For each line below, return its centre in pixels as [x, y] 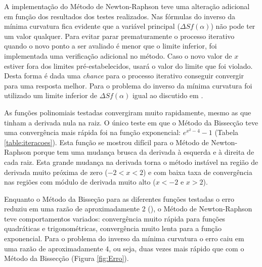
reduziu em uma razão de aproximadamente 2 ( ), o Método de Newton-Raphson [128, 209]
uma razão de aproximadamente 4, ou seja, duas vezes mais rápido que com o [124, 248]
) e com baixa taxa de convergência [198, 172]
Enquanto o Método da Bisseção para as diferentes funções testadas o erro [119, 198]
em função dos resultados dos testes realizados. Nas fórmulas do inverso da [120, 16]
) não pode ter [233, 26]
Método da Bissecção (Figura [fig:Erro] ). [67, 258]
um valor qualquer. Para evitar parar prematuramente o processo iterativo [119, 36]
